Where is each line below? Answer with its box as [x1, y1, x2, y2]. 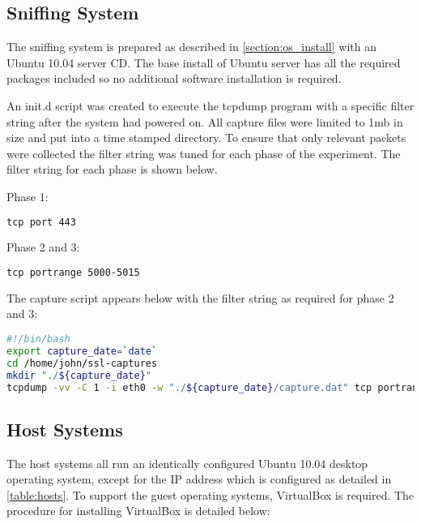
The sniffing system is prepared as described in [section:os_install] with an [6, 38, 376, 55]
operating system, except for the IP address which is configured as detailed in [6, 470, 392, 487]
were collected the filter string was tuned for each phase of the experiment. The [6, 144, 401, 161]
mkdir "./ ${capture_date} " [6, 369, 152, 381]
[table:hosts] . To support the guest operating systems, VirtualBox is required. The [6, 486, 415, 503]
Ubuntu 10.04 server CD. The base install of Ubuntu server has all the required [6, 54, 401, 71]
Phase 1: [6, 187, 49, 204]
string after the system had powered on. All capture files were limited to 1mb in [6, 113, 403, 130]
